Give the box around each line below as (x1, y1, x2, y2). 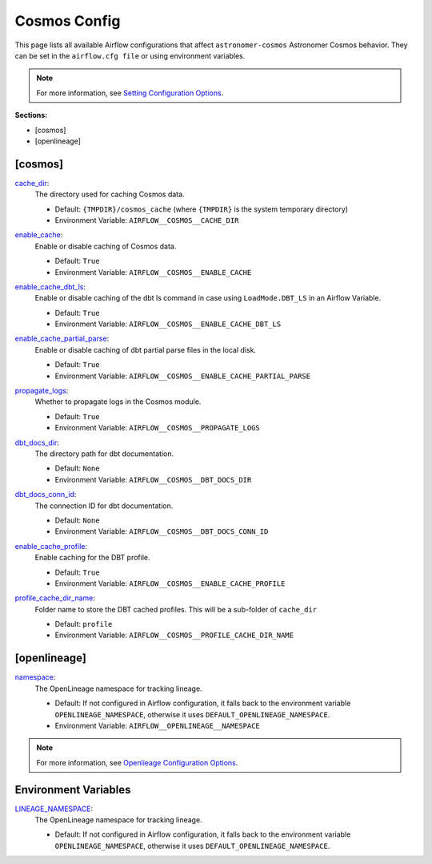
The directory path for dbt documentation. (34, 449, 174, 458)
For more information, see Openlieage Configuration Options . (36, 757, 238, 767)
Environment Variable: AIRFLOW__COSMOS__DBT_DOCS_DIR (54, 474, 252, 484)
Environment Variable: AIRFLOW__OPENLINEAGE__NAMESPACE (54, 721, 260, 730)
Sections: (14, 111, 48, 120)
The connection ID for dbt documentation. (34, 501, 174, 511)
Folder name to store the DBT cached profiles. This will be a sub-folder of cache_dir (34, 604, 318, 614)
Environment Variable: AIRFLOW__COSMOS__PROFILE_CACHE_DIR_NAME (54, 630, 294, 640)
